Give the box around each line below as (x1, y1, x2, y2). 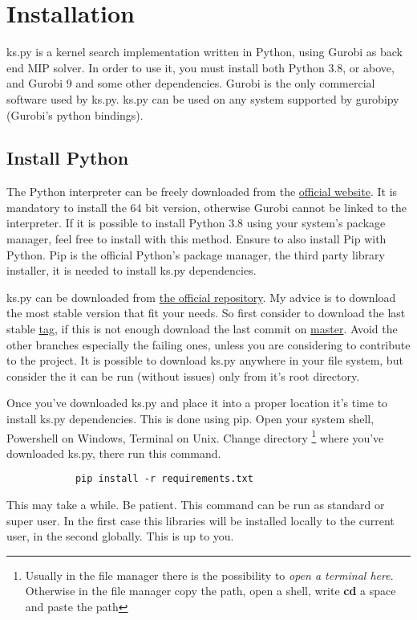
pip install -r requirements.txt (75, 473, 253, 485)
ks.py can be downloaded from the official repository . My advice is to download (6, 288, 396, 305)
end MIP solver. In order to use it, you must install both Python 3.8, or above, (6, 59, 395, 75)
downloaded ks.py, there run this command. (6, 444, 221, 461)
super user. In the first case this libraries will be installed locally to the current (6, 512, 395, 528)
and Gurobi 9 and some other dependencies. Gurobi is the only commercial (6, 75, 375, 92)
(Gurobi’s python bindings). (6, 106, 144, 123)
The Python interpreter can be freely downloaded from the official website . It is (6, 183, 398, 200)
